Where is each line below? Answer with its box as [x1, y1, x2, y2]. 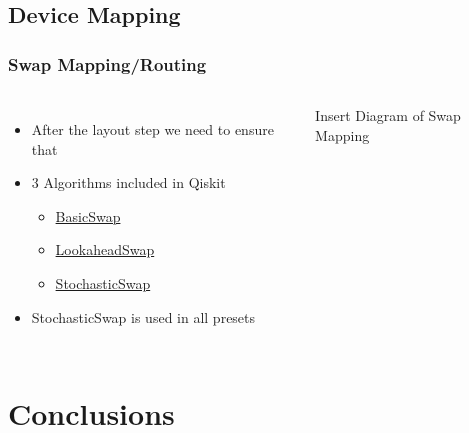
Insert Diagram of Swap [315, 105, 461, 125]
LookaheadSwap [55, 239, 155, 260]
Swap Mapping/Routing [8, 51, 207, 76]
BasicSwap [55, 205, 121, 226]
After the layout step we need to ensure [31, 119, 274, 139]
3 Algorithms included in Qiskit [31, 172, 226, 193]
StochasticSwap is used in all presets [31, 306, 256, 327]
